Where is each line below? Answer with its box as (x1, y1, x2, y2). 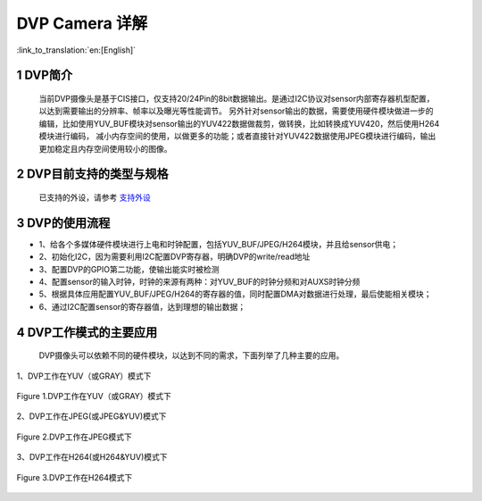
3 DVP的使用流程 (16, 215, 111, 230)
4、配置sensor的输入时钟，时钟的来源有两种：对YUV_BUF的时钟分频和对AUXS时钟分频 (38, 277, 361, 287)
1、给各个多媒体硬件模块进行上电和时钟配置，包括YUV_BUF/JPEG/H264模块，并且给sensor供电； (38, 238, 399, 249)
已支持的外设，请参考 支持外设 (38, 192, 151, 203)
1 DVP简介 (16, 68, 73, 83)
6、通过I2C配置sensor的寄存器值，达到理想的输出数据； (38, 301, 246, 312)
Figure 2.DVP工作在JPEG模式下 (16, 431, 133, 442)
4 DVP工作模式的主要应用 (16, 324, 158, 339)
